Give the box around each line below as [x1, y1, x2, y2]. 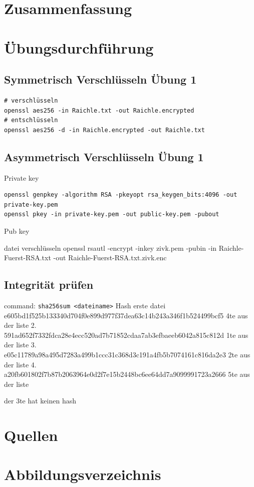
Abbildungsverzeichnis [4, 464, 161, 484]
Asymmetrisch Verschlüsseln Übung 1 [4, 149, 204, 164]
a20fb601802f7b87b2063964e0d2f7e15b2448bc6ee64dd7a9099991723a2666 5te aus [4, 369, 250, 379]
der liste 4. [4, 359, 37, 369]
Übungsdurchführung [4, 37, 154, 58]
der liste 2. [4, 320, 37, 330]
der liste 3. [4, 339, 37, 350]
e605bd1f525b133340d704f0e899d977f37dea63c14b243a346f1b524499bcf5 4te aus [4, 310, 248, 320]
